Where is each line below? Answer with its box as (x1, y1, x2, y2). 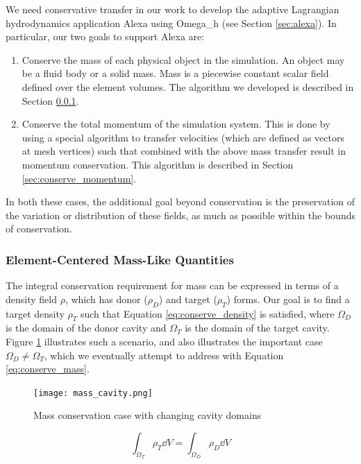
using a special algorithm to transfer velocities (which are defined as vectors (22, 130, 344, 144)
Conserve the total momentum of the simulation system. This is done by (22, 117, 330, 131)
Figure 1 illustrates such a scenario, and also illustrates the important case (6, 334, 323, 348)
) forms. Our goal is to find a (226, 291, 350, 306)
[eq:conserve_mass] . (6, 361, 90, 376)
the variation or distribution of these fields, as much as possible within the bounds (6, 207, 355, 222)
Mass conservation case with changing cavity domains (33, 408, 262, 422)
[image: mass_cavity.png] (33, 388, 153, 398)
